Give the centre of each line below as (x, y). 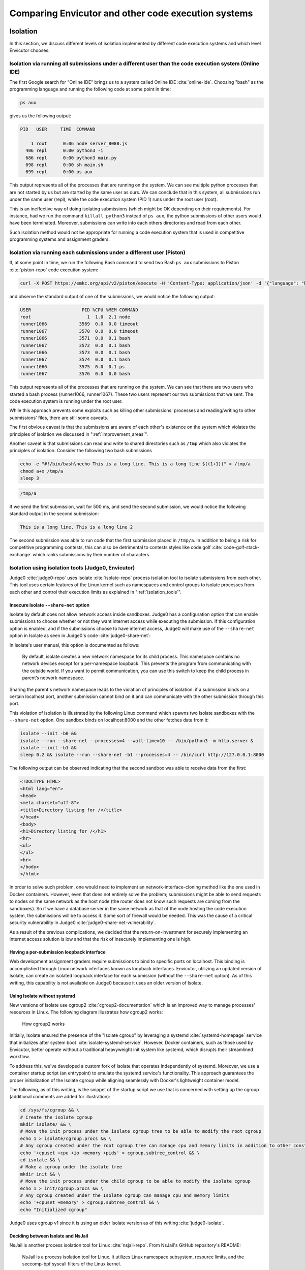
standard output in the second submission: (54, 514)
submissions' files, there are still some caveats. (59, 418)
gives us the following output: (40, 116)
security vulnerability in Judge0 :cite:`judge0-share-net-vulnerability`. (83, 923)
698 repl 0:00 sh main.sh (65, 165)
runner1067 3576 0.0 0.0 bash (75, 374)
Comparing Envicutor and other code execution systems (131, 13)
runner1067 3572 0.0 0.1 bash (75, 345)
